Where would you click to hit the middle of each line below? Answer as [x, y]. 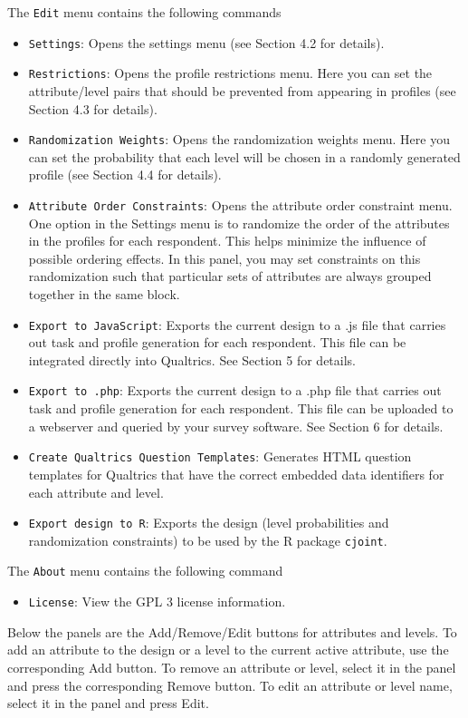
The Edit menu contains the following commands [144, 12]
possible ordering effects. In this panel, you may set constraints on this [224, 258]
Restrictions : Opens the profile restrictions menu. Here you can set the [230, 73]
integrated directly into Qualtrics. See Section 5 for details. [192, 359]
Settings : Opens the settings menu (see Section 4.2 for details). [206, 42]
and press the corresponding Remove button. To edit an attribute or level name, [230, 685]
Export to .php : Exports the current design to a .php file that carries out [235, 390]
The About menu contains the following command [145, 571]
